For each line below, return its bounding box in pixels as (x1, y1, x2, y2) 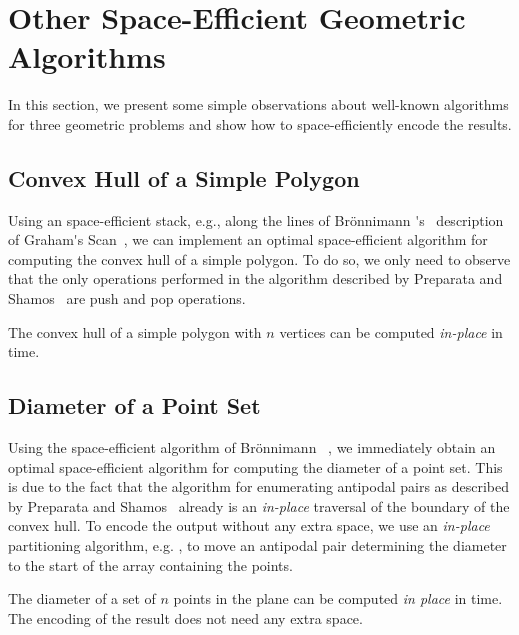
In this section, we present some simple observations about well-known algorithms (8, 94, 509, 115)
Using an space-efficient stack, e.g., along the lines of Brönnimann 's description (8, 209, 504, 230)
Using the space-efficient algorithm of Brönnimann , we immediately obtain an (8, 437, 496, 458)
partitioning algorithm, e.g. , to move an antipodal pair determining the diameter (8, 535, 507, 556)
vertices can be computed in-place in (279, 321, 503, 342)
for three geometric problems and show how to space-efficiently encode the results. (8, 113, 512, 134)
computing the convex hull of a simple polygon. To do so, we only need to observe (8, 248, 511, 269)
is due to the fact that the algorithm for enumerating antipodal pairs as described (8, 476, 510, 497)
